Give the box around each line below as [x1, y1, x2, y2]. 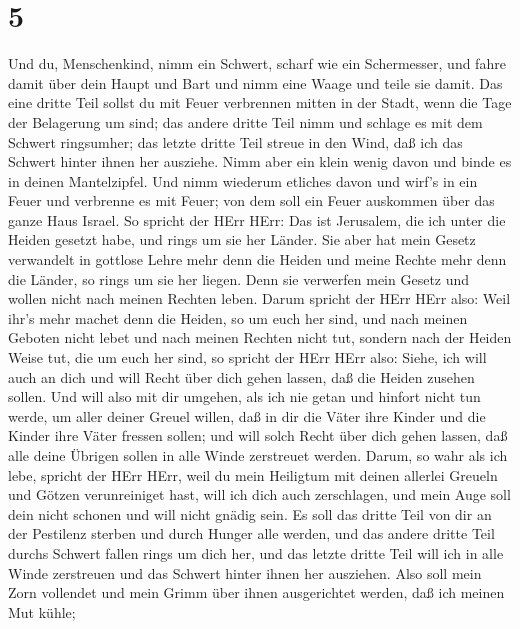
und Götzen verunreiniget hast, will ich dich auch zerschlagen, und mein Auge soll [8, 484, 511, 505]
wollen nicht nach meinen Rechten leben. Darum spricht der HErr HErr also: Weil [8, 288, 511, 309]
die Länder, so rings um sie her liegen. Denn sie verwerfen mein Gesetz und [8, 268, 470, 289]
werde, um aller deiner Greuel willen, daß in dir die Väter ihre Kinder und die [8, 405, 486, 426]
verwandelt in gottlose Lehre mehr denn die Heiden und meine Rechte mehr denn [8, 249, 507, 270]
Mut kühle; [8, 601, 76, 622]
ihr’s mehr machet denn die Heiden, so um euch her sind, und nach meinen [8, 307, 468, 328]
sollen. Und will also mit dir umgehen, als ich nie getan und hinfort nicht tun [8, 386, 481, 407]
